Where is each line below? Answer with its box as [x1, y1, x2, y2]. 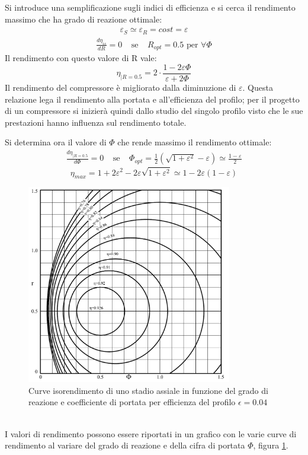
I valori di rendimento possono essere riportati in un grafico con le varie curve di [5, 427, 297, 440]
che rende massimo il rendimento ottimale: [117, 136, 272, 148]
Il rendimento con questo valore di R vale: [5, 52, 157, 64]
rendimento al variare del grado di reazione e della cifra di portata [5, 439, 245, 451]
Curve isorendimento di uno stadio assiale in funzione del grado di [28, 384, 268, 396]
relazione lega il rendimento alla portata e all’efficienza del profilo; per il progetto [5, 93, 300, 105]
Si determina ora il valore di [5, 136, 107, 148]
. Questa [242, 81, 273, 94]
